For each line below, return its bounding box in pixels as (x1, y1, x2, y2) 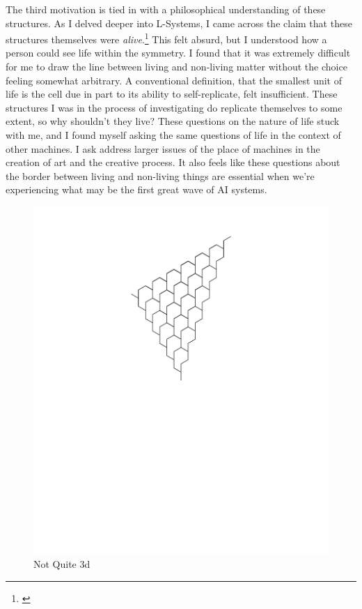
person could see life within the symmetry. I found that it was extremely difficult (6, 45, 351, 60)
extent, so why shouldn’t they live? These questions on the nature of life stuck (6, 114, 340, 128)
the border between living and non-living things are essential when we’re (6, 168, 315, 183)
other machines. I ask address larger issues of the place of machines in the (6, 141, 320, 156)
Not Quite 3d (33, 557, 90, 571)
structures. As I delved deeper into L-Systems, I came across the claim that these (6, 15, 352, 30)
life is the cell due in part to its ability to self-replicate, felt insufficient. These (6, 87, 338, 101)
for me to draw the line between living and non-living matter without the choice (6, 59, 347, 74)
